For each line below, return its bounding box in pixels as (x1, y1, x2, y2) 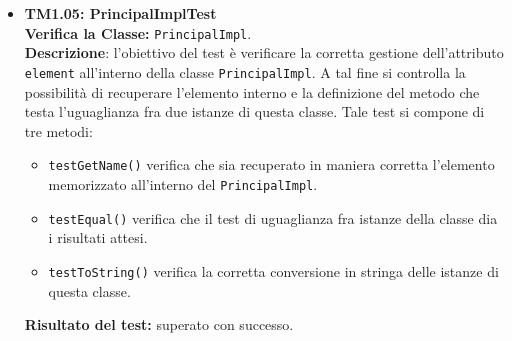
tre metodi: (24, 120, 93, 141)
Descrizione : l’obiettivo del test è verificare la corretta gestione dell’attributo (24, 42, 504, 63)
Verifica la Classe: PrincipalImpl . (24, 22, 252, 43)
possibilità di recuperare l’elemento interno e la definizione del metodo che (24, 81, 480, 102)
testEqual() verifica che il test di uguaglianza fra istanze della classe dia (48, 207, 498, 228)
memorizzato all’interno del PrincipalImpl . (48, 173, 318, 194)
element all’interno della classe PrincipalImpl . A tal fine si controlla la (24, 61, 466, 82)
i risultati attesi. (48, 227, 148, 248)
